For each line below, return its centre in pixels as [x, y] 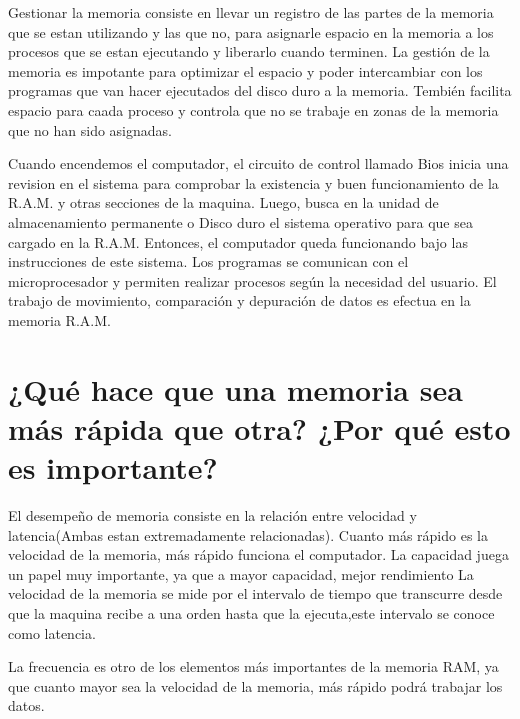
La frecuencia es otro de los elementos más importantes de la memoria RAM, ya [253, 666]
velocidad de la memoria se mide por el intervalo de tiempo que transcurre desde [255, 593]
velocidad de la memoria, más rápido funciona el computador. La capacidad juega [258, 554]
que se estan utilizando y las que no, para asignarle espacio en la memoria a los [251, 31]
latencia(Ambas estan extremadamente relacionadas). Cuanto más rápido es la [248, 534]
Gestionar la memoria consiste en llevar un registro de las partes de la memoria [251, 12]
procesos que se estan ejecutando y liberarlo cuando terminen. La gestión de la [249, 51]
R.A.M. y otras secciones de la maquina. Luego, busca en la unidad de [223, 202]
